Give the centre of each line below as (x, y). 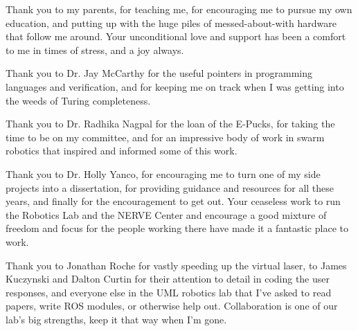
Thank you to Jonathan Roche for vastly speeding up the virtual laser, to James (176, 265)
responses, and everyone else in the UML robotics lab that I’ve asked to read (169, 292)
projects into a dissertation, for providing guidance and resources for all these (170, 187)
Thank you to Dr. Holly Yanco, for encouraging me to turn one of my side (163, 173)
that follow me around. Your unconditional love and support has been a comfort (176, 36)
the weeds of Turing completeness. (78, 100)
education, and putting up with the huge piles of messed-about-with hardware (171, 23)
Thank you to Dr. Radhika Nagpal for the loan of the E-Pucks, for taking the (170, 124)
